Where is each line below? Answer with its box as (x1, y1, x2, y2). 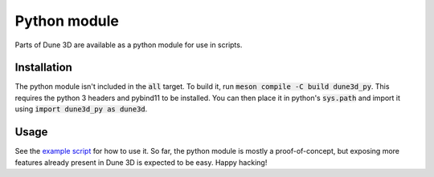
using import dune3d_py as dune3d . (14, 104, 148, 114)
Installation (14, 61, 72, 74)
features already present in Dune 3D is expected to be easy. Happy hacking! (14, 157, 268, 167)
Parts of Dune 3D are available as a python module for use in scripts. (14, 40, 243, 50)
